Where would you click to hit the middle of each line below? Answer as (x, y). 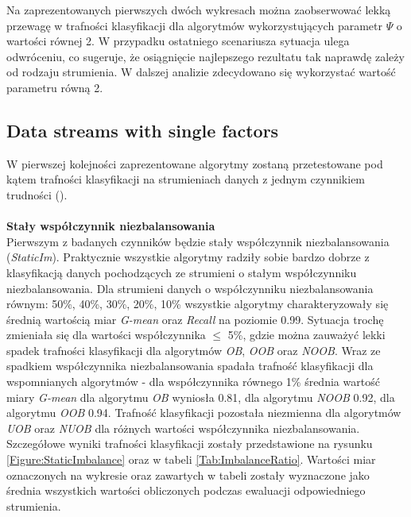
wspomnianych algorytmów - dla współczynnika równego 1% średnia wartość (193, 382)
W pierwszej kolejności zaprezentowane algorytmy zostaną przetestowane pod (195, 163)
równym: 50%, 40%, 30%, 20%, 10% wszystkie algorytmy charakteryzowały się (198, 304)
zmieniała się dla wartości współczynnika (106, 335)
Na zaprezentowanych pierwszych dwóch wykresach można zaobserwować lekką (199, 10)
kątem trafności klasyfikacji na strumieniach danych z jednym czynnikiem (186, 179)
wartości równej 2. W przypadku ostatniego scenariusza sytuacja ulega (178, 41)
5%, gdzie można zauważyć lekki (306, 335)
